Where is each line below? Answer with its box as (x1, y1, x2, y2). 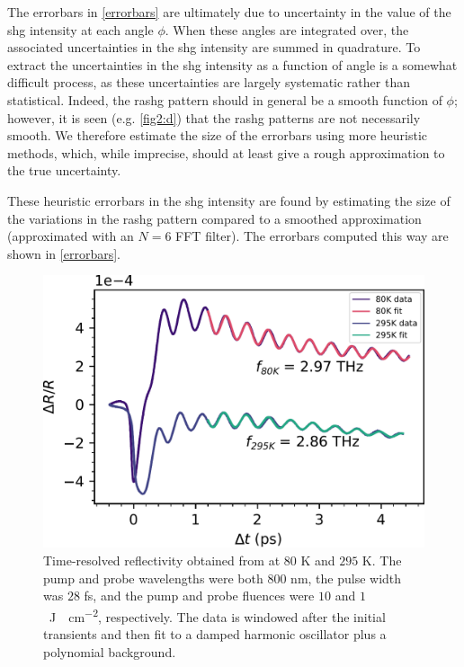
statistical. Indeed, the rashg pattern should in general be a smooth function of (7, 90, 442, 109)
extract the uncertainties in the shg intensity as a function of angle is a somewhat (7, 55, 458, 74)
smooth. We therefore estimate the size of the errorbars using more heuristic (7, 126, 428, 145)
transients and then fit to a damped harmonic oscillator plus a (43, 625, 387, 644)
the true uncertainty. (7, 161, 121, 180)
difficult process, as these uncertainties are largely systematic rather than (7, 73, 410, 92)
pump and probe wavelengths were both (43, 568, 263, 587)
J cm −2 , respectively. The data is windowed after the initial (49, 604, 386, 626)
